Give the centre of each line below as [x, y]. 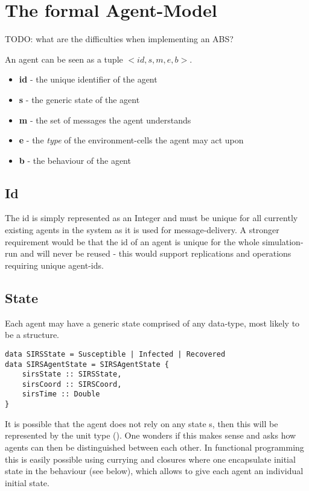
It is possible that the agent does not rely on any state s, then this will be [142, 423]
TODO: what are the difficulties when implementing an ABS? [119, 39]
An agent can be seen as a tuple [64, 59]
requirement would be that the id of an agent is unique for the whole [132, 241]
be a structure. [32, 335]
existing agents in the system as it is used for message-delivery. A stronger [142, 230]
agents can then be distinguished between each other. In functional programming [154, 447]
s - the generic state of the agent [79, 99]
